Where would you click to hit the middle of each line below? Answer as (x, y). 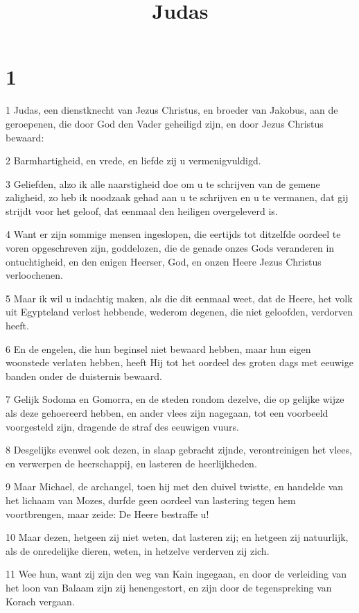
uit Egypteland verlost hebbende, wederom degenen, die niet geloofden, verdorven (179, 312)
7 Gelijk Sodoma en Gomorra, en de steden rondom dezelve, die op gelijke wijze (175, 399)
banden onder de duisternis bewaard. (84, 375)
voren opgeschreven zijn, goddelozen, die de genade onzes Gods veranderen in (170, 248)
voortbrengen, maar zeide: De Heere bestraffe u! (107, 513)
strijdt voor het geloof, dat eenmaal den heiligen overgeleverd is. (142, 210)
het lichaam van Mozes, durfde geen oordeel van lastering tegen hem (151, 500)
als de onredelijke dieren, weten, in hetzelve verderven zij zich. (138, 550)
